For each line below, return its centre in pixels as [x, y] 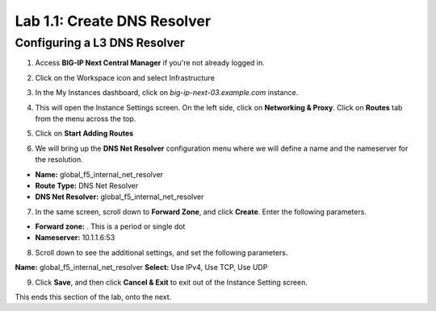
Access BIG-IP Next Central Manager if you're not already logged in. [150, 63]
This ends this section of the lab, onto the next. [93, 297]
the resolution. [59, 160]
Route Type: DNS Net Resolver [87, 185]
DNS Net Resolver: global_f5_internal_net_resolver [119, 197]
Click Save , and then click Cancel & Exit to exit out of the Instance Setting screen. [172, 282]
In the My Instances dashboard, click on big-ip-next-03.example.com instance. [167, 93]
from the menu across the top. [86, 118]
